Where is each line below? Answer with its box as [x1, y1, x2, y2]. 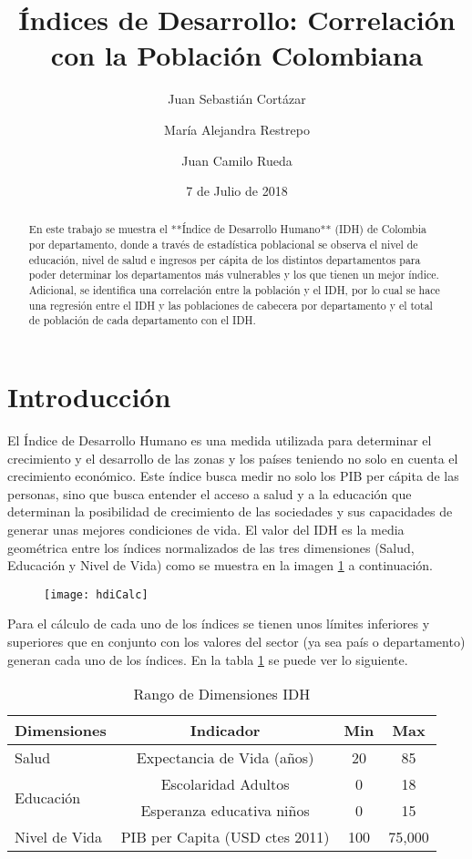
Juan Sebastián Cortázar [168, 89, 306, 108]
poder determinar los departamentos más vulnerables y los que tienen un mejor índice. [28, 267, 439, 282]
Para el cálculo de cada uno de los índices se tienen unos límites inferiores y [7, 614, 430, 633]
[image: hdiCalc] [44, 588, 149, 601]
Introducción [7, 378, 171, 415]
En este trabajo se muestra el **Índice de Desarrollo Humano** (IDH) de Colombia [28, 221, 426, 237]
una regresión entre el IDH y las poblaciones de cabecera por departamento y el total [28, 297, 433, 312]
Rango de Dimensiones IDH [133, 683, 311, 705]
